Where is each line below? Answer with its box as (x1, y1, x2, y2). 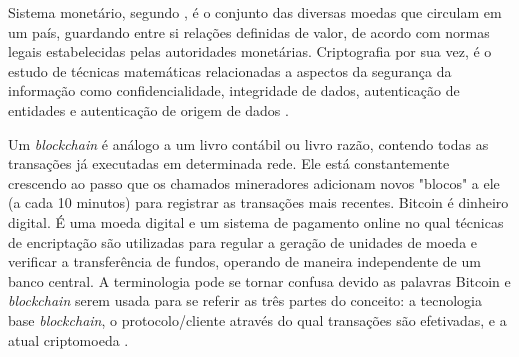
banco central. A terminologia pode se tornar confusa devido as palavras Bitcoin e (8, 270, 511, 291)
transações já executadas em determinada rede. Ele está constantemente (8, 153, 450, 174)
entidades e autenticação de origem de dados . (8, 99, 289, 120)
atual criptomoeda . (8, 329, 129, 350)
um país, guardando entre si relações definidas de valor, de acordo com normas (8, 21, 490, 42)
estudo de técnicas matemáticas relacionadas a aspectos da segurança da (8, 60, 452, 81)
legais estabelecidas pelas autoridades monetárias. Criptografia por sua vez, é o (8, 41, 492, 62)
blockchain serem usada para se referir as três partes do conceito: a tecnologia (8, 290, 482, 311)
